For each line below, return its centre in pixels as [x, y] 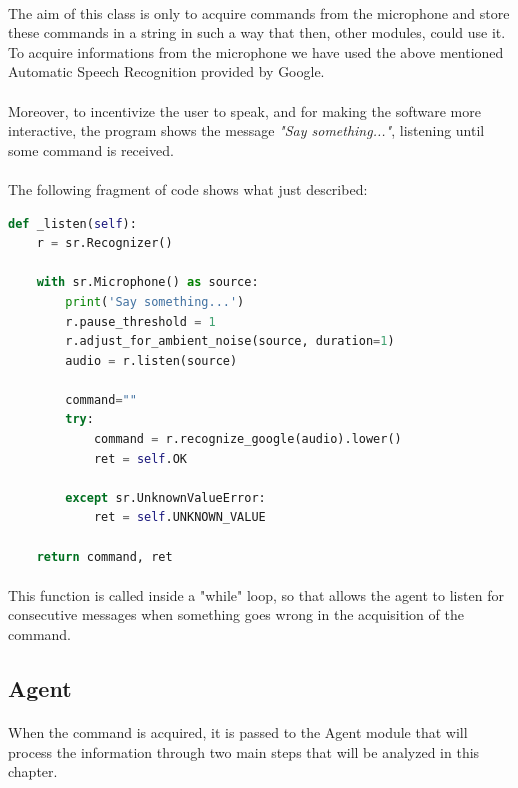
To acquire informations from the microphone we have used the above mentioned [256, 51]
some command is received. [91, 149]
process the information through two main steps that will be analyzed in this [244, 751]
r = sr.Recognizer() [104, 243]
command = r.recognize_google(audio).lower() [247, 439]
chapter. [33, 771]
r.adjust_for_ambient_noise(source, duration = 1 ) [230, 341]
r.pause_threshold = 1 [140, 321]
